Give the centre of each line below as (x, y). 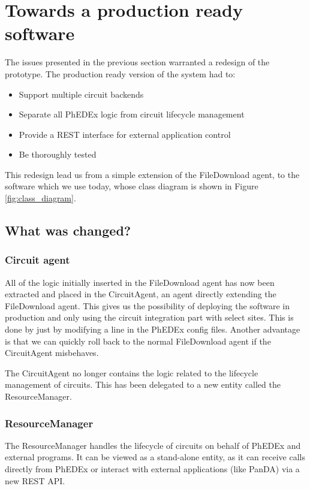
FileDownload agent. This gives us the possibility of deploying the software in (147, 305)
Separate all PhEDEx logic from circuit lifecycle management (132, 114)
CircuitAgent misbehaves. (52, 353)
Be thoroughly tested (58, 154)
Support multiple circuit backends (81, 94)
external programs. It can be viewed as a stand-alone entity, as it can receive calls (155, 457)
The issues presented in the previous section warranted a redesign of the (137, 62)
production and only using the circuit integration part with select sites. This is (149, 317)
